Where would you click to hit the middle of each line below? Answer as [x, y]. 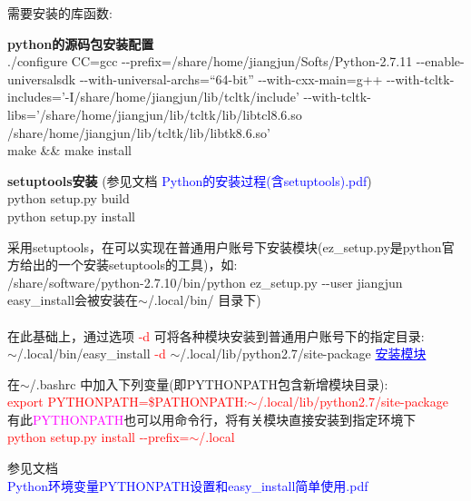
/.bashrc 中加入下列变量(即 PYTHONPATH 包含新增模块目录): [209, 383]
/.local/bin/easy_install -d [91, 354]
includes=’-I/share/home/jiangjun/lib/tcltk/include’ [153, 97]
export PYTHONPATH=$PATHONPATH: [128, 402]
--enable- [440, 61]
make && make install [69, 150]
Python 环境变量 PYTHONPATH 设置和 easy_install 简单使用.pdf [188, 485]
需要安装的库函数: [60, 13]
